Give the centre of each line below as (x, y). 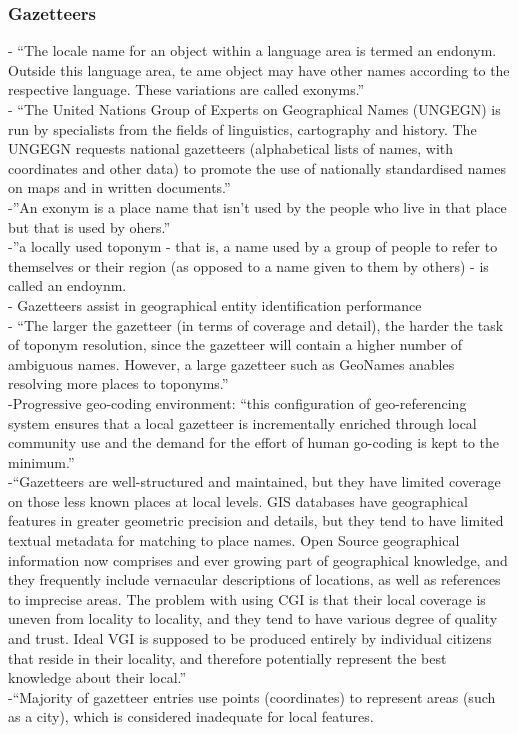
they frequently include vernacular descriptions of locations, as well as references (254, 579)
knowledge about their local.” (97, 677)
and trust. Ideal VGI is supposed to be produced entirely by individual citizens (250, 638)
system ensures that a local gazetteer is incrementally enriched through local (242, 422)
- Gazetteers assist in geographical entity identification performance (215, 304)
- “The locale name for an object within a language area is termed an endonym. (252, 50)
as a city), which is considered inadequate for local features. (191, 716)
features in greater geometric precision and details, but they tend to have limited (256, 520)
